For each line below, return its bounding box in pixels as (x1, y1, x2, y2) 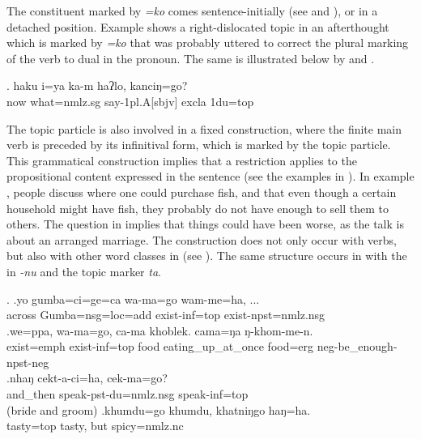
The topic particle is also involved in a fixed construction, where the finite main (6, 120, 402, 137)
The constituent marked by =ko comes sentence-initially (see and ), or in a (6, 2, 378, 19)
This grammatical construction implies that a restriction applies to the (6, 151, 357, 168)
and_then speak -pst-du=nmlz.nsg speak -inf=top (6, 386, 249, 403)
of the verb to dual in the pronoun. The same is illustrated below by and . (6, 49, 375, 66)
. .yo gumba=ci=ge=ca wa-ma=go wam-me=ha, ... (6, 290, 260, 307)
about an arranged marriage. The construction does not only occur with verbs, (6, 231, 397, 248)
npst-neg (6, 353, 49, 370)
